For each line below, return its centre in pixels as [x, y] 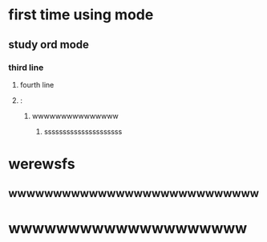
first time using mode [81, 15]
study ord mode [49, 45]
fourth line [37, 84]
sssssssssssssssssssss [83, 131]
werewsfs [42, 164]
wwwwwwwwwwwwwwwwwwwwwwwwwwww [133, 193]
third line [26, 68]
